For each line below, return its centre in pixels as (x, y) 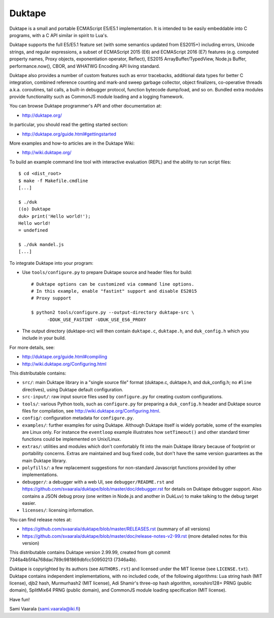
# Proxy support (51, 298)
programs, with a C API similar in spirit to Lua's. (59, 35)
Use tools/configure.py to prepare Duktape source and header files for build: (107, 272)
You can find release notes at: (41, 520)
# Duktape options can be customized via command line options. (113, 284)
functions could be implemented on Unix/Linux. (72, 439)
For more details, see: (32, 347)
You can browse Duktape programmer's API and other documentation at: (85, 106)
